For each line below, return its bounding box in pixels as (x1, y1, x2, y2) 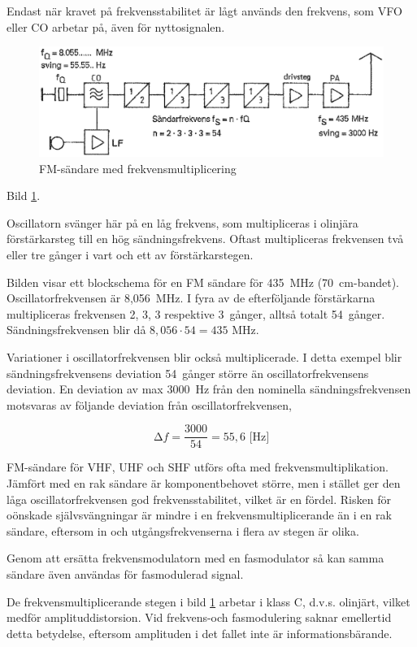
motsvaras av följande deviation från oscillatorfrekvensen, (7, 396, 292, 413)
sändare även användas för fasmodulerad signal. (7, 565, 244, 582)
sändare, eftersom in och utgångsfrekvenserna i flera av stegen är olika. (7, 522, 359, 539)
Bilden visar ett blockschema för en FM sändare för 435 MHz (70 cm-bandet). (7, 273, 399, 290)
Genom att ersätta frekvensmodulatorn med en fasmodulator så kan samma (7, 549, 384, 567)
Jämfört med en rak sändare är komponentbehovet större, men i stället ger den (7, 474, 401, 491)
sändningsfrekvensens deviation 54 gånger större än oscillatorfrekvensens (7, 364, 369, 381)
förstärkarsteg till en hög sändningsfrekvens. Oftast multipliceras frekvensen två (7, 230, 404, 247)
